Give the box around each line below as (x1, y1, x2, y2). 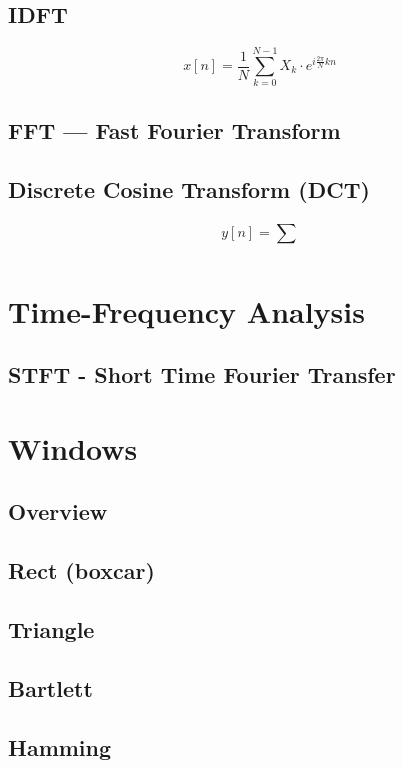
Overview (8, 496, 108, 527)
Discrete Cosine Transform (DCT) (8, 173, 370, 204)
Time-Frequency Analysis (8, 290, 365, 331)
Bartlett (8, 672, 93, 703)
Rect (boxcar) (8, 555, 155, 586)
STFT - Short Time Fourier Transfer (8, 359, 396, 390)
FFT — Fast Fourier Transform (8, 114, 341, 145)
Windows (8, 427, 138, 468)
